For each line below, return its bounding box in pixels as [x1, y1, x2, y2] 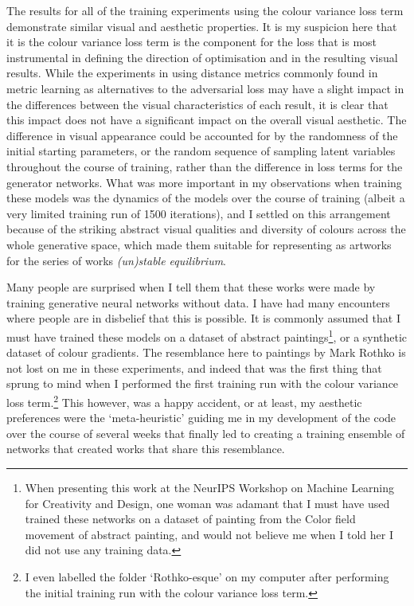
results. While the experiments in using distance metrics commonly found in [6, 65, 378, 81]
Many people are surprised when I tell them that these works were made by [6, 279, 376, 295]
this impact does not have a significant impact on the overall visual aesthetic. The [6, 111, 407, 128]
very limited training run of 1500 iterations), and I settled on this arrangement [6, 205, 391, 221]
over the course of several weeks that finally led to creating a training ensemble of [6, 424, 405, 441]
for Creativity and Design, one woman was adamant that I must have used [25, 495, 390, 511]
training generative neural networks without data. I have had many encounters [6, 294, 390, 311]
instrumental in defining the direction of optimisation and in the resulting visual [6, 49, 398, 65]
